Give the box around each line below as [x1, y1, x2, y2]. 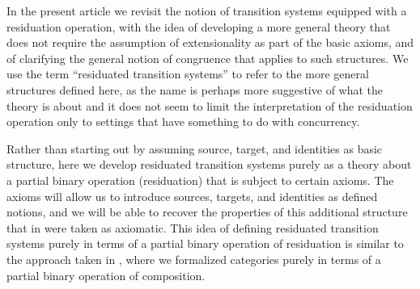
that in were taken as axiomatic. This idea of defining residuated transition [6, 219, 379, 236]
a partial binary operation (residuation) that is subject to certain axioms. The [6, 171, 394, 188]
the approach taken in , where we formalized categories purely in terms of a [6, 250, 381, 267]
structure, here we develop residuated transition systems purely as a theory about [6, 156, 412, 173]
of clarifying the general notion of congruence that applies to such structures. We [6, 49, 409, 66]
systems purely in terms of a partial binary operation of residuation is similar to [6, 235, 404, 252]
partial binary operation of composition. [6, 266, 206, 283]
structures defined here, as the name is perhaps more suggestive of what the [6, 81, 384, 98]
